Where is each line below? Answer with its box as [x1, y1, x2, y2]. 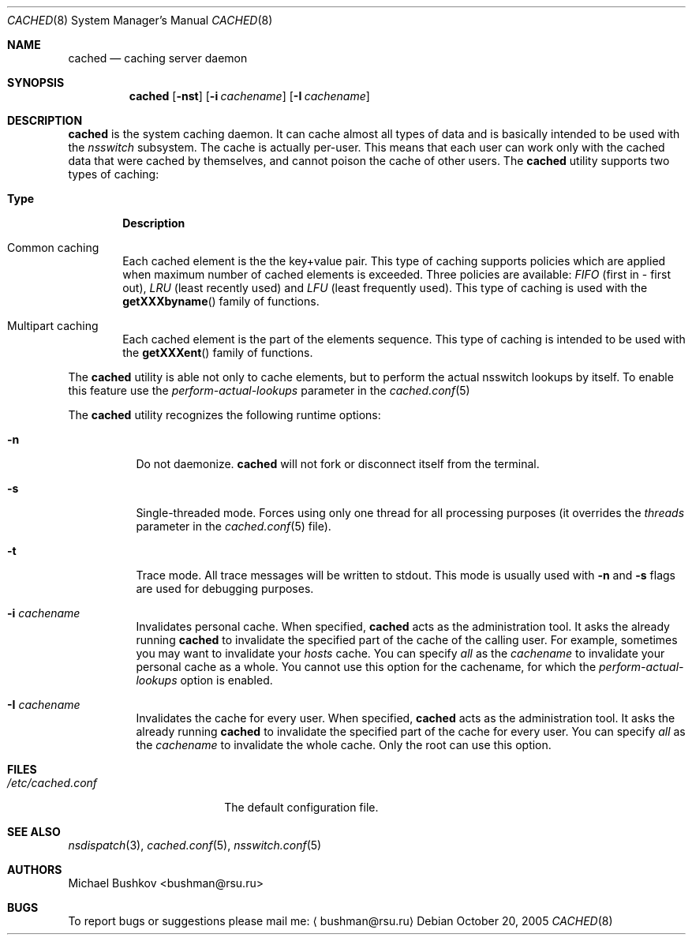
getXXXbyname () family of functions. [122, 294, 320, 308]
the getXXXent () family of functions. [122, 346, 313, 359]
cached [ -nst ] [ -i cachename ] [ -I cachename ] [129, 89, 370, 103]
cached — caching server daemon [68, 51, 248, 65]
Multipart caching [7, 319, 99, 332]
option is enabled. [180, 673, 273, 687]
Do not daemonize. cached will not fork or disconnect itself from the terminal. [136, 457, 540, 470]
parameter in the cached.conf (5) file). [136, 519, 331, 533]
